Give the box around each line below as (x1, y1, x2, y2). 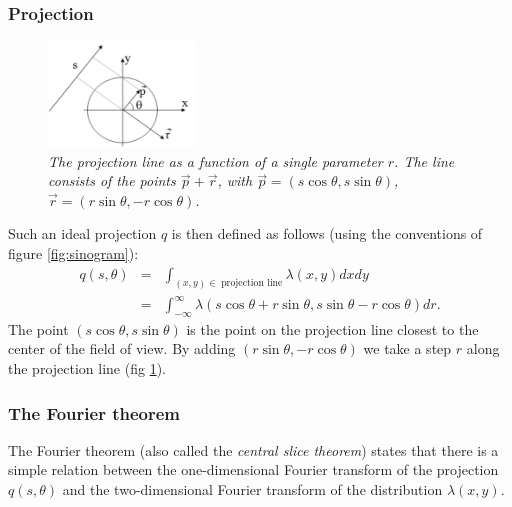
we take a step (363, 338, 452, 359)
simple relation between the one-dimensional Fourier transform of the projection (8, 459, 499, 480)
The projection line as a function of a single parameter (48, 150, 383, 171)
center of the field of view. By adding (8, 338, 236, 359)
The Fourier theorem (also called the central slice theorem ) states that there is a (8, 439, 499, 460)
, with (217, 170, 253, 191)
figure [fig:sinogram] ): (8, 243, 139, 264)
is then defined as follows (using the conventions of (171, 223, 483, 244)
